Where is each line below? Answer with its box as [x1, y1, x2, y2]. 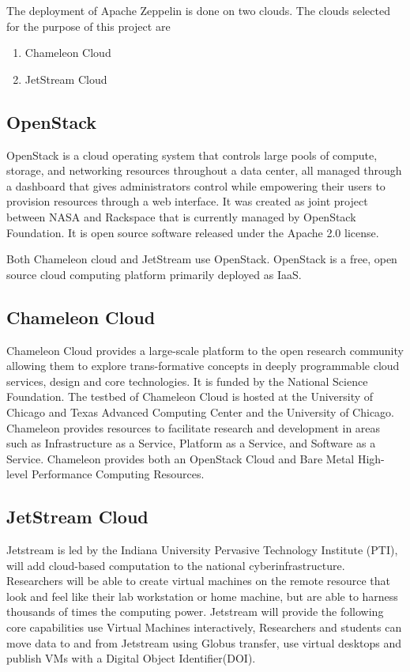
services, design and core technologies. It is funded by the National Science [6, 372, 368, 389]
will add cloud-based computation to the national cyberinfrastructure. [6, 557, 345, 573]
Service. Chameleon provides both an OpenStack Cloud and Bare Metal [6, 450, 355, 466]
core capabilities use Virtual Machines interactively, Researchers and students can [6, 619, 402, 636]
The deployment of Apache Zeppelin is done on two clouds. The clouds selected [6, 2, 390, 18]
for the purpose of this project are [6, 17, 171, 34]
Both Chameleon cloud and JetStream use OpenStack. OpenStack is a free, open [6, 251, 397, 267]
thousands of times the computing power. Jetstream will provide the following [6, 603, 384, 620]
